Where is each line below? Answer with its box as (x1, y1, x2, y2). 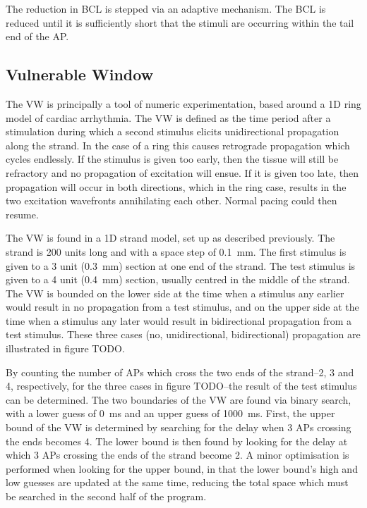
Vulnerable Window (6, 63, 154, 85)
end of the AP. (6, 29, 69, 44)
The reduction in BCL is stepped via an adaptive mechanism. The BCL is (6, 1, 326, 16)
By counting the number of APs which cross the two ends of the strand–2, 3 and (6, 364, 354, 379)
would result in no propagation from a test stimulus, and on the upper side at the (6, 299, 359, 314)
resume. (6, 206, 39, 221)
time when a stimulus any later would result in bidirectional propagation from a (6, 313, 352, 328)
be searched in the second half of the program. (6, 489, 207, 504)
